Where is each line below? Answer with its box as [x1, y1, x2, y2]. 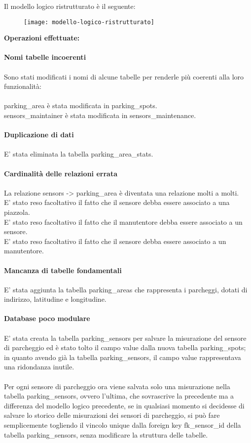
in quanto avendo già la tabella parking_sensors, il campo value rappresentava [4, 352, 241, 362]
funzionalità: [4, 81, 41, 91]
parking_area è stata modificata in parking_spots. [4, 100, 157, 111]
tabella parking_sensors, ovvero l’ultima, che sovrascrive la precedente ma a [4, 391, 234, 401]
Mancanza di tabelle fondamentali [4, 265, 122, 275]
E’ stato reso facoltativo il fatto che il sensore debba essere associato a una [4, 197, 230, 207]
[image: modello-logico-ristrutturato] [24, 18, 154, 26]
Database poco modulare [4, 313, 90, 323]
